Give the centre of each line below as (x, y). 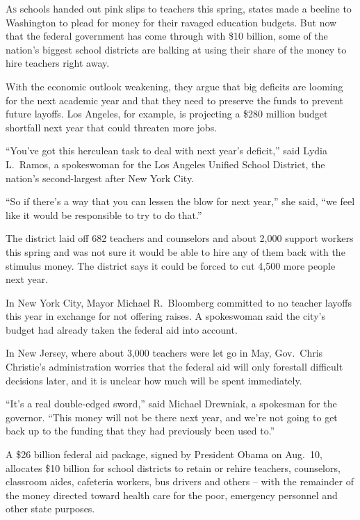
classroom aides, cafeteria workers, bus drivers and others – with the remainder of (180, 481)
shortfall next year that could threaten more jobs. (112, 127)
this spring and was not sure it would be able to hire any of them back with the (175, 251)
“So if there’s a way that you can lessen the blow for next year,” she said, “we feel (180, 201)
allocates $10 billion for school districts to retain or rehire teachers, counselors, (173, 468)
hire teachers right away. (58, 63)
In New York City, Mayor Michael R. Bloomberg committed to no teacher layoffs (179, 302)
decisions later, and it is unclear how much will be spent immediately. (154, 380)
